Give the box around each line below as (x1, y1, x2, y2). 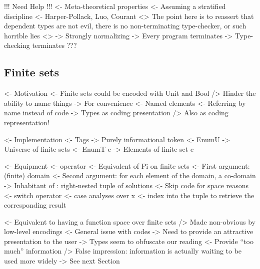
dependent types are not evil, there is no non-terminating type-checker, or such (4, 20, 246, 31)
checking (4, 40, 30, 50)
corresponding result (4, 200, 66, 210)
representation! (4, 117, 49, 127)
